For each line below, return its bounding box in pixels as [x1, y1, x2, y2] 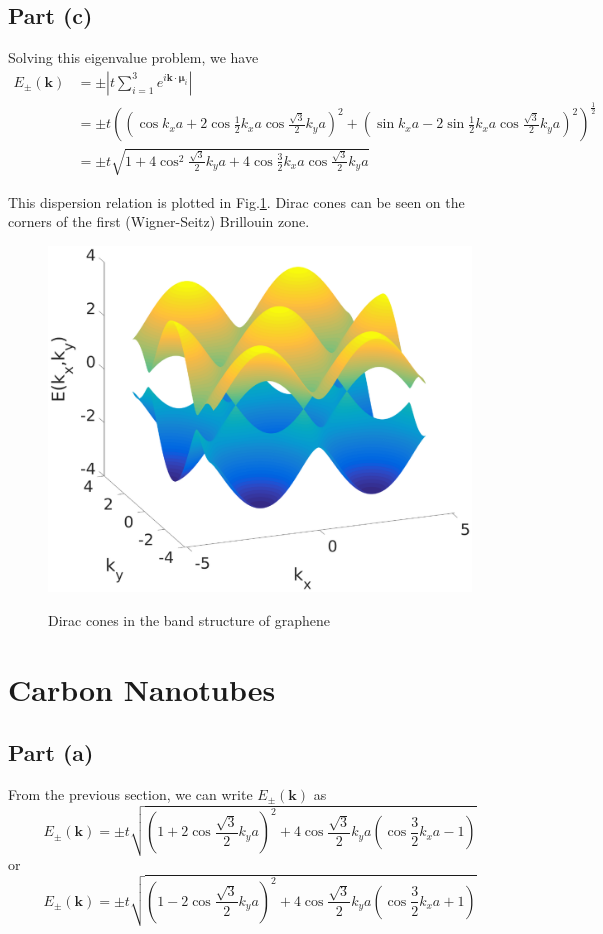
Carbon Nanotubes [8, 668, 276, 709]
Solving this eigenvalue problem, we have [8, 47, 259, 68]
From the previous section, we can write [8, 783, 253, 804]
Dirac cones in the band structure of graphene [48, 609, 331, 630]
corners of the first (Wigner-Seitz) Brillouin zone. [8, 211, 310, 232]
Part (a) [8, 737, 94, 768]
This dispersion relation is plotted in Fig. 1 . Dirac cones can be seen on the [8, 191, 465, 212]
